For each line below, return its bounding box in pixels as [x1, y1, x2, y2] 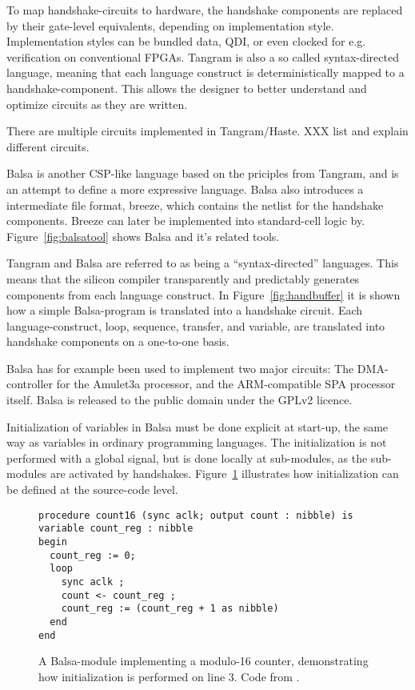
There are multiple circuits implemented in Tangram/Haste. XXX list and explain [6, 122, 409, 139]
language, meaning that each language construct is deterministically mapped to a [6, 64, 405, 81]
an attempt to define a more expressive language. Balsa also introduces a [6, 180, 364, 197]
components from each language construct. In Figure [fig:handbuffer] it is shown [6, 286, 401, 303]
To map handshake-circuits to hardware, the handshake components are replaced [6, 2, 403, 18]
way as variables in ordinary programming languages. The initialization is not [6, 434, 387, 451]
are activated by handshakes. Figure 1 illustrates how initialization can [50, 465, 399, 482]
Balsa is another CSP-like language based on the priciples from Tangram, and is [6, 165, 399, 182]
